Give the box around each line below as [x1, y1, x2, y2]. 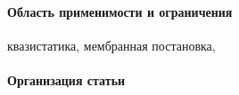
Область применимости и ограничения [7, 2, 233, 20]
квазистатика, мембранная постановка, [7, 36, 216, 54]
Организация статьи [7, 70, 126, 89]
